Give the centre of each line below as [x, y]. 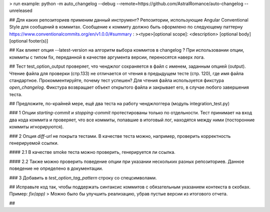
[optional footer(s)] [29, 41]
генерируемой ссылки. [34, 143]
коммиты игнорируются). [36, 127]
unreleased [21, 11]
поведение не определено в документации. [56, 168]
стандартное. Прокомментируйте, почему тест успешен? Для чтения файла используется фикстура [117, 80]
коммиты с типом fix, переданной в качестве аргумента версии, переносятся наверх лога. [107, 57]
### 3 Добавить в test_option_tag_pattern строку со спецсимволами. [83, 177]
